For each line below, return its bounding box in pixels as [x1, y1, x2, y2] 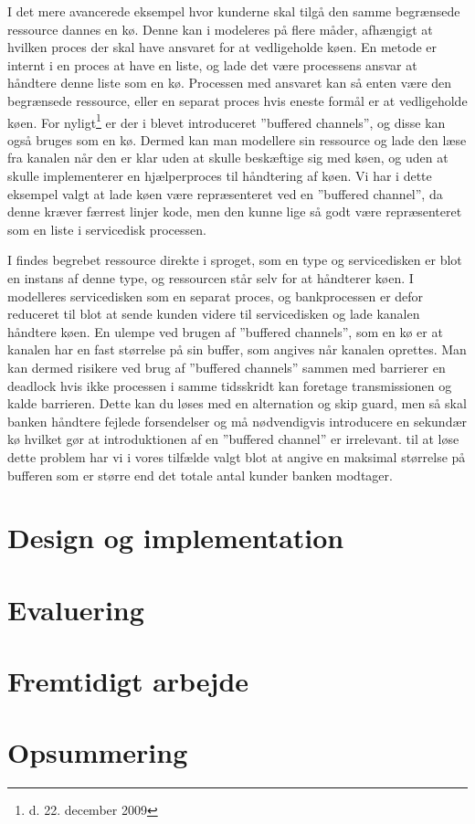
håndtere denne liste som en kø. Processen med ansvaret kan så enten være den [7, 73, 452, 92]
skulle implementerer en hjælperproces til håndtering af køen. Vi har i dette [7, 166, 432, 185]
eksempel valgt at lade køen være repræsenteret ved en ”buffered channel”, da [7, 184, 443, 203]
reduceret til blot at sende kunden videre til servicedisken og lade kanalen [7, 304, 420, 323]
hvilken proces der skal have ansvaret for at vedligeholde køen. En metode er [7, 37, 437, 57]
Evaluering [7, 590, 144, 628]
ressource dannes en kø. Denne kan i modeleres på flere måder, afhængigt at [7, 19, 433, 38]
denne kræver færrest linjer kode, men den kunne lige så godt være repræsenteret [7, 202, 462, 221]
